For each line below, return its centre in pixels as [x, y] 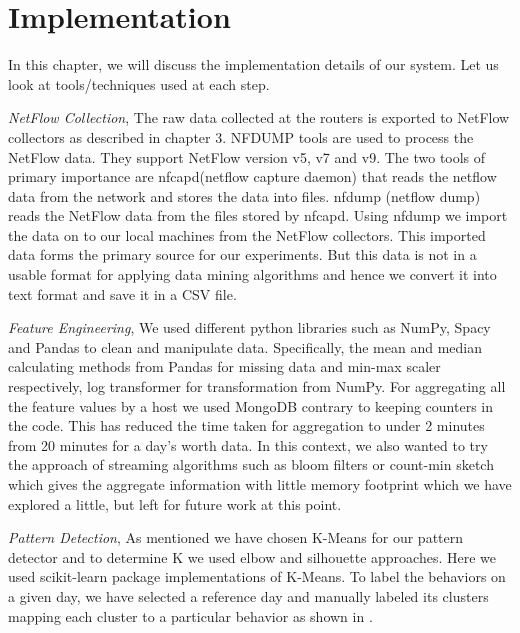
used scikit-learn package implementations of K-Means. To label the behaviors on [257, 576]
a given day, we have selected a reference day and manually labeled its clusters [248, 595]
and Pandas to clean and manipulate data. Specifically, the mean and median [245, 346]
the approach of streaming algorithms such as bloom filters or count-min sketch [251, 464]
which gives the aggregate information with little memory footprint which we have [260, 484]
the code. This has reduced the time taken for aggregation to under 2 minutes [246, 425]
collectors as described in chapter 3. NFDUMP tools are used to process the [241, 136]
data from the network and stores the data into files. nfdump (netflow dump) [244, 195]
